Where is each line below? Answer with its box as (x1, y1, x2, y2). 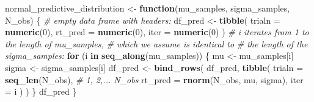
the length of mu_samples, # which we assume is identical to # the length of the (5, 37, 308, 50)
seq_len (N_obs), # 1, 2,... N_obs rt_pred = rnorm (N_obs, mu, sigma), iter (5, 73, 304, 86)
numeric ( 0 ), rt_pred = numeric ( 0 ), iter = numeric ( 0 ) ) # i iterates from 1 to (5, 25, 309, 38)
